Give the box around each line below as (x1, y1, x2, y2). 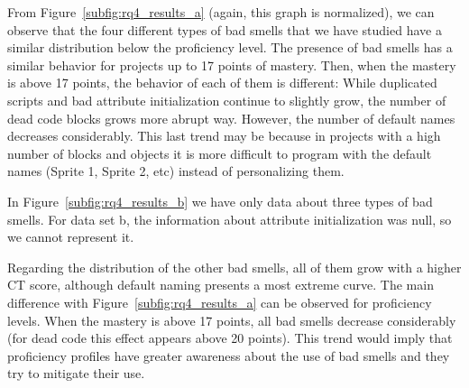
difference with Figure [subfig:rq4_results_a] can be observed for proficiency (7, 292, 432, 311)
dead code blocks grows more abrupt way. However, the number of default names (7, 108, 455, 127)
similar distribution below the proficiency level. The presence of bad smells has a (7, 38, 453, 57)
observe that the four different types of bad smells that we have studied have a (7, 20, 442, 39)
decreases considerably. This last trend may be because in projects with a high (7, 126, 441, 145)
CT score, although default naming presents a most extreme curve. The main (7, 275, 434, 294)
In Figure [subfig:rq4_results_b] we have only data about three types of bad (7, 191, 433, 210)
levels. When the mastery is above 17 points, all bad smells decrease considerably (7, 310, 456, 329)
